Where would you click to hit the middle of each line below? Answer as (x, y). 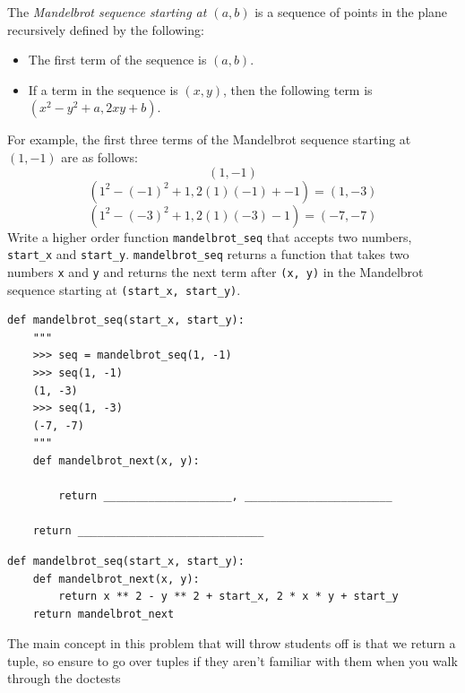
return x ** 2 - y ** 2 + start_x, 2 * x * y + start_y (228, 597)
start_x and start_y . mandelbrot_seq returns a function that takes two (208, 254)
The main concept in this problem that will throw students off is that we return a (232, 643)
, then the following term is (298, 89)
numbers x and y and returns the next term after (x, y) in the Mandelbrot (215, 271)
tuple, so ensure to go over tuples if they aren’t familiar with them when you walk (232, 660)
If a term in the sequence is (103, 89)
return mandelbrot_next (103, 614)
